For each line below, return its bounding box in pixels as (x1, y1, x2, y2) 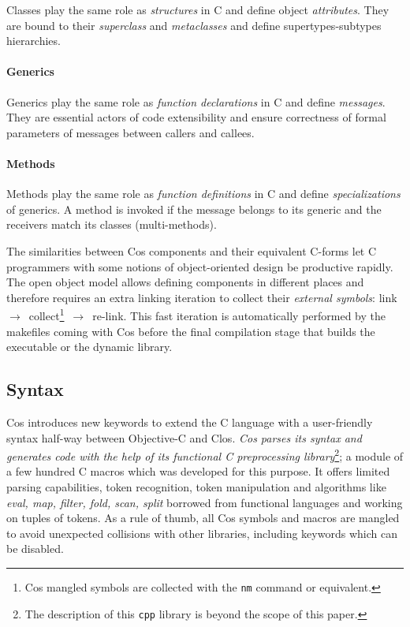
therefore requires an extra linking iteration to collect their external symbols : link (6, 289, 397, 305)
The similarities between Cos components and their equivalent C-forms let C (6, 242, 377, 259)
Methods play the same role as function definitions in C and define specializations (6, 185, 401, 202)
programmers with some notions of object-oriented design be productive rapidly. (6, 258, 393, 274)
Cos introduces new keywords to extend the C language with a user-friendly (6, 413, 373, 430)
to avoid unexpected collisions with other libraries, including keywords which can (6, 524, 397, 541)
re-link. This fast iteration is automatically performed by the (92, 307, 386, 323)
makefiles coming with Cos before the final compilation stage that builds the (6, 323, 375, 339)
